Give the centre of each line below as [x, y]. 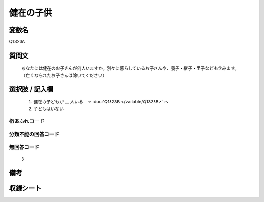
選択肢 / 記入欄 [31, 89]
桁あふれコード [27, 121]
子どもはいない [48, 109]
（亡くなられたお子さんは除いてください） [64, 75]
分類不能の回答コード [34, 134]
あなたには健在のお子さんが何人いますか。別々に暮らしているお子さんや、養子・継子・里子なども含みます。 [130, 68]
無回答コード [24, 147]
